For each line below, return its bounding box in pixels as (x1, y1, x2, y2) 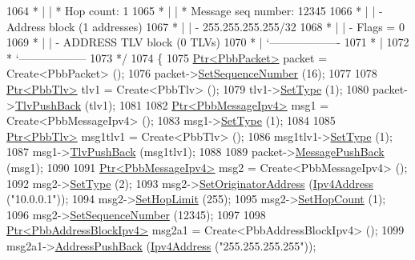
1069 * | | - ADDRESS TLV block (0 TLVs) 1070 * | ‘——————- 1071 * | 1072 (6, 34, 409, 50)
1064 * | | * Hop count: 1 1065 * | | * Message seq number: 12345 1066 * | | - (6, 2, 383, 18)
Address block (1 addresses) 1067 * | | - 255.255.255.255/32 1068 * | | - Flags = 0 (6, 18, 405, 34)
